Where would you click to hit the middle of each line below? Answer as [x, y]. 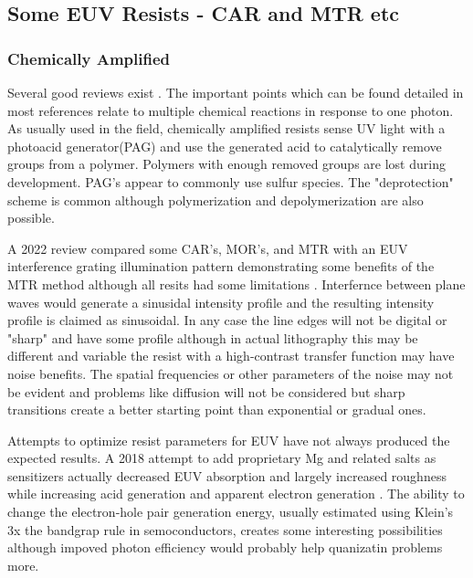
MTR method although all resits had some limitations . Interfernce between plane [236, 284]
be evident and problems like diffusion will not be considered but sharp [206, 391]
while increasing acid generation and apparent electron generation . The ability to [236, 494]
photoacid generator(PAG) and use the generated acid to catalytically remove [225, 146]
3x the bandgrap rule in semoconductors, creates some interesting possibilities [225, 529]
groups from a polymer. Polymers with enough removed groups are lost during [226, 164]
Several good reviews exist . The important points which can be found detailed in [236, 92]
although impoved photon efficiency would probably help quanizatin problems [225, 547]
